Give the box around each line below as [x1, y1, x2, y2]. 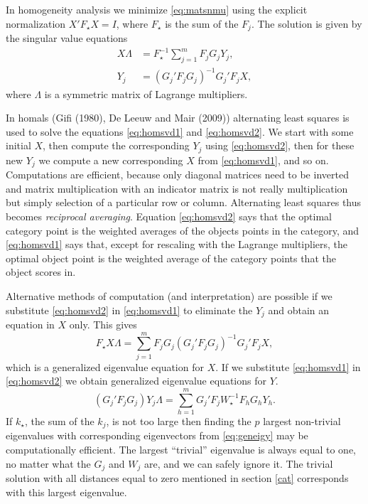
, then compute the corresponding [43, 138, 190, 153]
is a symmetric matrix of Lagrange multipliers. [44, 86, 248, 101]
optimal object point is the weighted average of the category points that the [6, 250, 336, 265]
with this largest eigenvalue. [6, 484, 127, 499]
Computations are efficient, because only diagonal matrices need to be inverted [6, 167, 349, 182]
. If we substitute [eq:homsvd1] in [215, 359, 361, 374]
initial [6, 138, 31, 153]
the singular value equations [6, 31, 128, 45]
